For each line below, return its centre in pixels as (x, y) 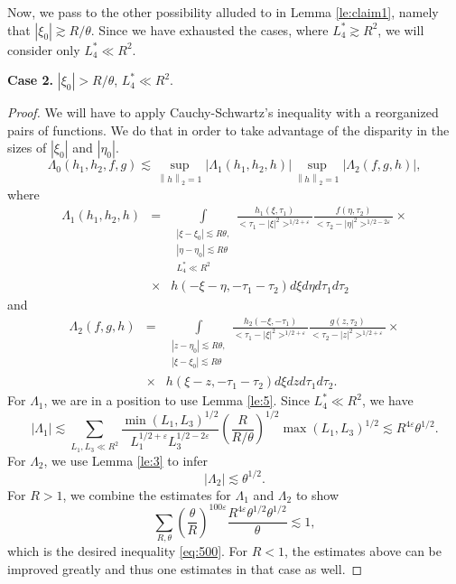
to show (317, 494)
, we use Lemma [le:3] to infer (126, 460)
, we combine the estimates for (147, 494)
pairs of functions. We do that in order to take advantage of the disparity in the (228, 130)
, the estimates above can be (363, 551)
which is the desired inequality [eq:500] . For (128, 551)
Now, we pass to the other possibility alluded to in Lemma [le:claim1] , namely (223, 12)
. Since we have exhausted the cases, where (209, 29)
